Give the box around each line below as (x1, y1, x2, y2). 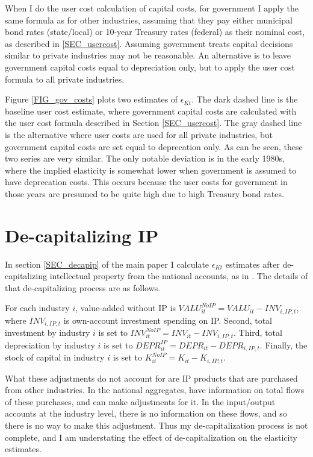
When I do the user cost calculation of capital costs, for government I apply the (5, 2, 299, 14)
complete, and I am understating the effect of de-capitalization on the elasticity (5, 430, 297, 443)
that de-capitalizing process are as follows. (5, 281, 161, 294)
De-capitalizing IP (5, 222, 159, 247)
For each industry (5, 301, 70, 314)
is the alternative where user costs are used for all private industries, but (5, 128, 273, 140)
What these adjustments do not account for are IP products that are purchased (5, 371, 298, 384)
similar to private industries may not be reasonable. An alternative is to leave (5, 49, 291, 61)
